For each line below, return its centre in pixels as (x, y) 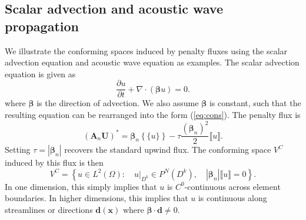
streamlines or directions (49, 209)
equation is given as (40, 73)
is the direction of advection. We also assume (118, 103)
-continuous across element (232, 186)
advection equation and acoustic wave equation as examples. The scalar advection (152, 62)
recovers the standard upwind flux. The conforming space (168, 150)
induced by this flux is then (54, 162)
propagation (42, 26)
